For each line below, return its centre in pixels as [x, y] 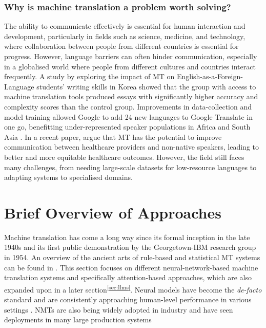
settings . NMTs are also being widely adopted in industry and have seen [119, 309]
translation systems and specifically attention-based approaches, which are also [128, 277]
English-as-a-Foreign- [210, 76]
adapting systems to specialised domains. [68, 177]
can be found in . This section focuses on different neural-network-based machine [131, 267]
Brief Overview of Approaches [113, 212]
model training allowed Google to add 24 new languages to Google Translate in [128, 116]
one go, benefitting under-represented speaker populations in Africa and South [127, 127]
